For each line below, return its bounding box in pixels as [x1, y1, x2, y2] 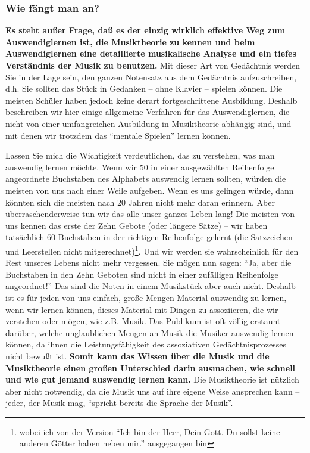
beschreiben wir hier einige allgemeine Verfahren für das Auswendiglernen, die [5, 106, 290, 118]
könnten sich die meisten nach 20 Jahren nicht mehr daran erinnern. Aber [5, 196, 275, 208]
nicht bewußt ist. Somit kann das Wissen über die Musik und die [5, 349, 270, 362]
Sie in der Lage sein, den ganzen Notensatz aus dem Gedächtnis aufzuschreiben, [5, 70, 297, 83]
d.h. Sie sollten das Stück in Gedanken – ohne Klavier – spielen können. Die [5, 82, 283, 95]
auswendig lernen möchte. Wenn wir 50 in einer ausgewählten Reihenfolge [5, 160, 274, 173]
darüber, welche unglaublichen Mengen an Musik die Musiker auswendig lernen [5, 326, 294, 339]
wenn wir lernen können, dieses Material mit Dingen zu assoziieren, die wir [5, 303, 278, 315]
